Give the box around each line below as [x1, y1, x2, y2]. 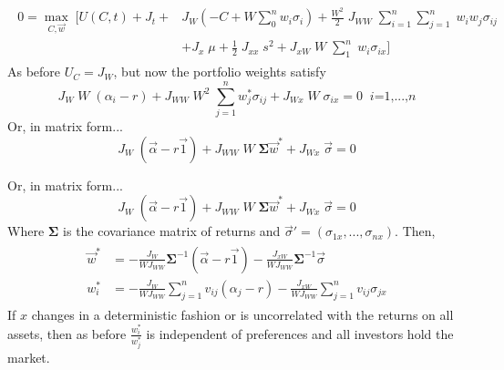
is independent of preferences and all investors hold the [146, 324, 454, 343]
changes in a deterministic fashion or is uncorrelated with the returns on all [31, 304, 454, 324]
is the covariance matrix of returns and [63, 221, 281, 241]
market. [7, 347, 50, 366]
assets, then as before [7, 324, 127, 343]
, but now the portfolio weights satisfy [113, 62, 326, 81]
